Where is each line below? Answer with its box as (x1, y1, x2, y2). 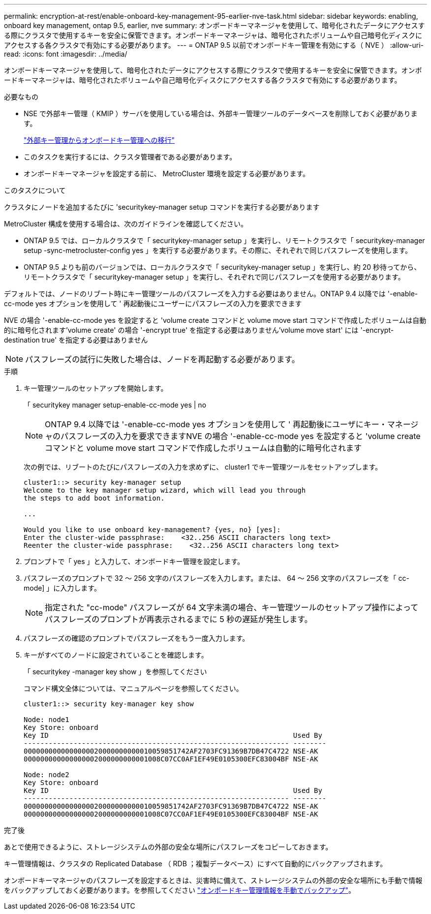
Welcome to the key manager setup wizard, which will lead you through (24, 486, 306, 494)
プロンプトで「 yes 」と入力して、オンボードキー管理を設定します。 (24, 557, 245, 566)
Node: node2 (24, 771, 69, 779)
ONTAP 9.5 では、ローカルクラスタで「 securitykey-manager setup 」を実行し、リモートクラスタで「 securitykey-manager (24, 236, 425, 245)
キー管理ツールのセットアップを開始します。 (24, 384, 168, 392)
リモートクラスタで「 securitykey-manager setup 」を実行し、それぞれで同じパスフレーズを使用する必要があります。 (24, 273, 405, 281)
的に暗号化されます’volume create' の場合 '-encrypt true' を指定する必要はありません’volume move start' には (4, 326, 359, 334)
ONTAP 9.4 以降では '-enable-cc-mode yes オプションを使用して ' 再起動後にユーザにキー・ (45, 419, 387, 429)
